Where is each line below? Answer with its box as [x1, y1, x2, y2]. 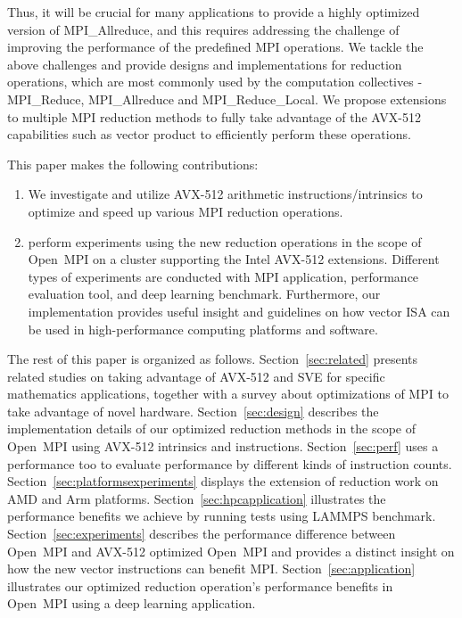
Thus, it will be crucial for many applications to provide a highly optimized [7, 3, 420, 21]
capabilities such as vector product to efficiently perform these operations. [7, 125, 411, 144]
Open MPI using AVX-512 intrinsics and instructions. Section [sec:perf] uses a [7, 437, 439, 456]
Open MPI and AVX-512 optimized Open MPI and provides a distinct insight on [7, 541, 455, 560]
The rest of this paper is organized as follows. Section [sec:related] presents [7, 350, 418, 368]
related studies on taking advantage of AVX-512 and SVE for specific [7, 367, 385, 385]
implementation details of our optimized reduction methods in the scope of [7, 419, 417, 438]
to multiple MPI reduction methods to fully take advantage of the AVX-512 [7, 107, 421, 126]
